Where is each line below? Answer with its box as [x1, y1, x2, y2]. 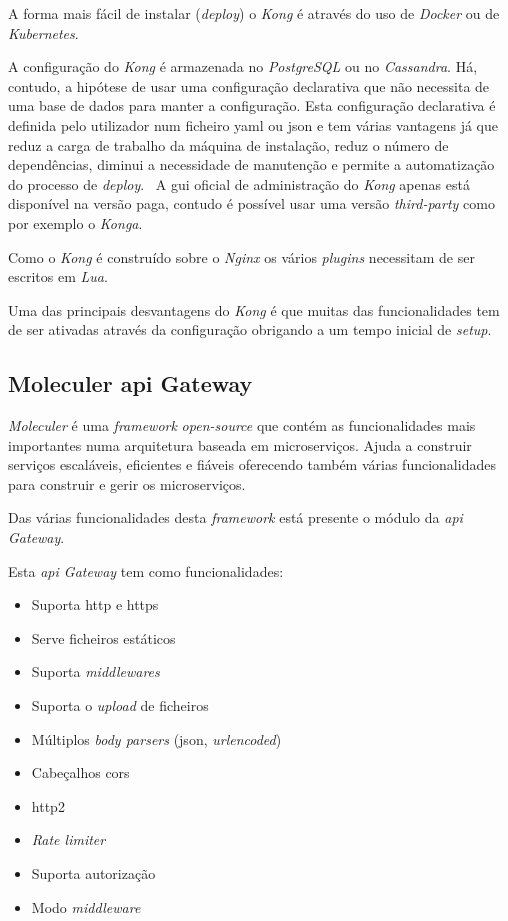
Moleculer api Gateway [8, 368, 253, 399]
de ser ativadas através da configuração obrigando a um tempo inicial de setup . [8, 319, 492, 340]
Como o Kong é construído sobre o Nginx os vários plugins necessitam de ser [8, 246, 475, 267]
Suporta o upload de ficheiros [31, 695, 209, 716]
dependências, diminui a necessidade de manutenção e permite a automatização [8, 154, 495, 175]
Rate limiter [31, 829, 106, 850]
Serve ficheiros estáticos [31, 627, 176, 648]
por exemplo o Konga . [8, 212, 143, 233]
